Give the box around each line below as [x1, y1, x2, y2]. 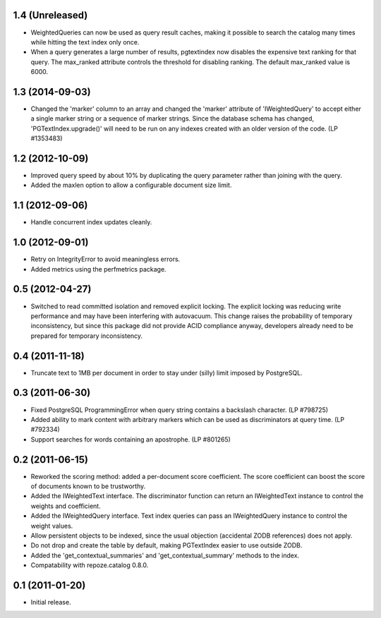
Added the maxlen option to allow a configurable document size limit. [30, 181, 232, 190]
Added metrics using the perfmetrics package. [30, 265, 167, 273]
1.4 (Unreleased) [13, 9, 88, 21]
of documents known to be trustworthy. [30, 482, 146, 490]
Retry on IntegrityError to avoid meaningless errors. [30, 255, 181, 264]
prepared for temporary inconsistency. [30, 332, 143, 340]
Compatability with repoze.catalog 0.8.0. [30, 561, 149, 569]
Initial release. [30, 598, 71, 607]
